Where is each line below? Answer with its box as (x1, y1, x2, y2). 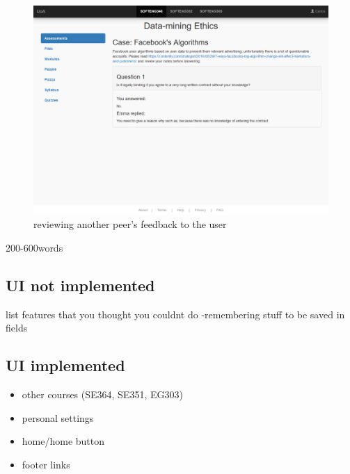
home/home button (22, 434, 105, 448)
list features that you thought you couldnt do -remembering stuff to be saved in (6, 307, 345, 321)
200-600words (6, 240, 63, 254)
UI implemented (6, 354, 125, 376)
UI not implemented (6, 274, 155, 295)
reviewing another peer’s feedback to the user (33, 217, 227, 231)
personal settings (22, 410, 94, 425)
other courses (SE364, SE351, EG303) (22, 386, 183, 401)
